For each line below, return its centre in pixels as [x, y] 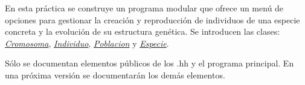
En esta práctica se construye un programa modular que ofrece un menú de [144, 8]
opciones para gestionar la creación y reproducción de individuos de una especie [152, 19]
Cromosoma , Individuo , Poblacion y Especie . [87, 43]
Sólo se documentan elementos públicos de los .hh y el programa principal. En [149, 63]
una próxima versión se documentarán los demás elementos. [115, 75]
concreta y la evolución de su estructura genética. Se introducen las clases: [143, 31]
